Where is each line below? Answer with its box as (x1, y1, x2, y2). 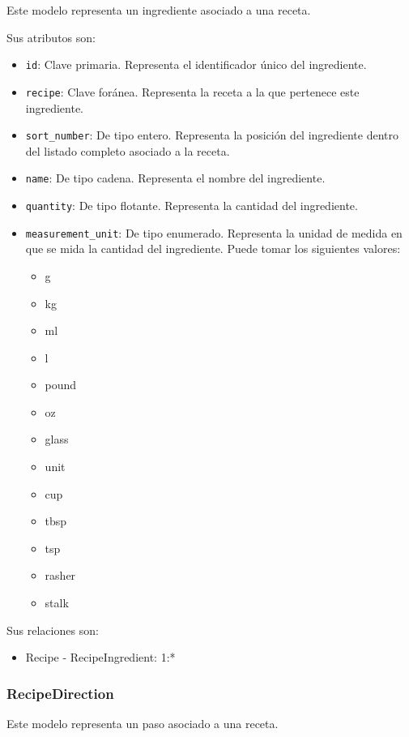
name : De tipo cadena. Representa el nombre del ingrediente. (25, 169, 326, 186)
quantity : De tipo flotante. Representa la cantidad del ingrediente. (25, 197, 358, 213)
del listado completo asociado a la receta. (25, 142, 230, 159)
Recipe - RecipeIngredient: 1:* (25, 649, 176, 666)
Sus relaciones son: (6, 621, 99, 638)
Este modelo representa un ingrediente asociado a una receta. (6, 2, 311, 18)
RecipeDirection (6, 683, 114, 703)
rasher (45, 567, 76, 584)
